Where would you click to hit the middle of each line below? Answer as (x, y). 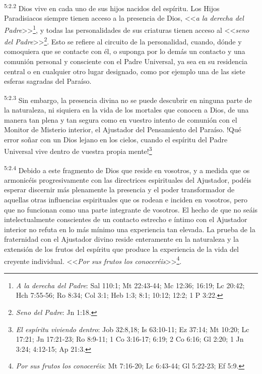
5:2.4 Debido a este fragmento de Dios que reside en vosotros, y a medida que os (127, 169)
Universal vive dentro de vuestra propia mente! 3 (78, 150)
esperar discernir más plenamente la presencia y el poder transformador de (119, 190)
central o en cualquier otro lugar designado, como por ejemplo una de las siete (125, 71)
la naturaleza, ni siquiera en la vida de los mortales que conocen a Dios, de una (126, 109)
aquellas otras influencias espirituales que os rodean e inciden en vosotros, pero (126, 200)
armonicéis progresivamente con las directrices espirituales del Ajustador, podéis (128, 179)
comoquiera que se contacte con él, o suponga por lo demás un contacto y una (125, 51)
